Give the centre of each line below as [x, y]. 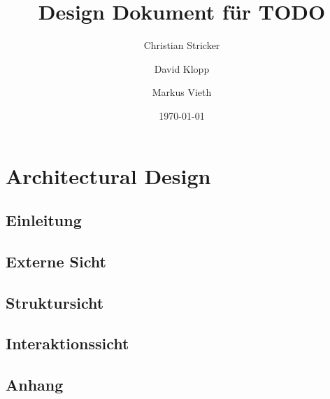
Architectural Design [108, 175]
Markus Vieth [182, 92]
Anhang [35, 385]
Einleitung [44, 220]
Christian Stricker [182, 45]
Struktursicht [55, 302]
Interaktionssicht [67, 343]
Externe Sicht [56, 261]
